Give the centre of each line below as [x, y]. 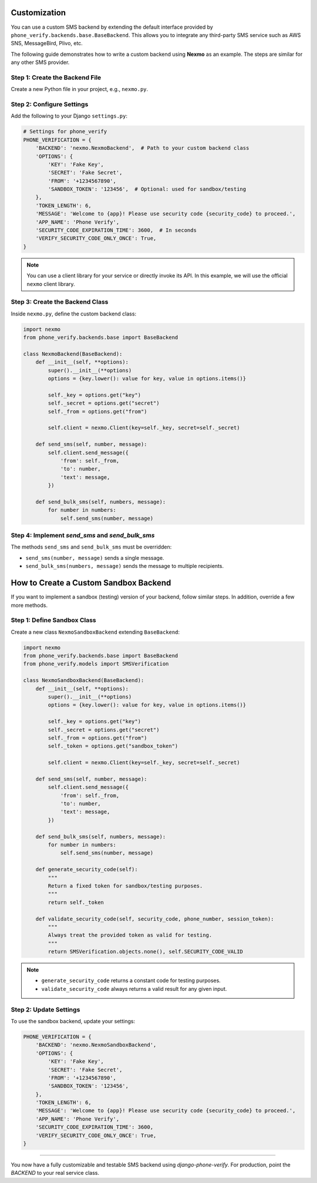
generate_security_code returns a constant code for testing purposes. [131, 980]
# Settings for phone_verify [65, 132]
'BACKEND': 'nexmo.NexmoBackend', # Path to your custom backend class [142, 148]
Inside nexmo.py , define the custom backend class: [74, 314]
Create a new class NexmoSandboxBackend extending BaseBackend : [95, 632]
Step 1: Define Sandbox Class [53, 620]
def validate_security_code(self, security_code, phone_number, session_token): [155, 919]
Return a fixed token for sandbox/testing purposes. [125, 886]
